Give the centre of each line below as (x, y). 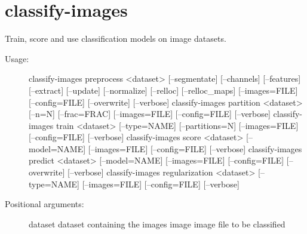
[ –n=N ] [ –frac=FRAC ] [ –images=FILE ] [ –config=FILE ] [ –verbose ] (150, 114)
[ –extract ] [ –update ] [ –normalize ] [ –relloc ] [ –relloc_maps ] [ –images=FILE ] (163, 90)
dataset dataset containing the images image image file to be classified (157, 224)
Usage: (17, 58)
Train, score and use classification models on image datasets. (116, 39)
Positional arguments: (44, 204)
